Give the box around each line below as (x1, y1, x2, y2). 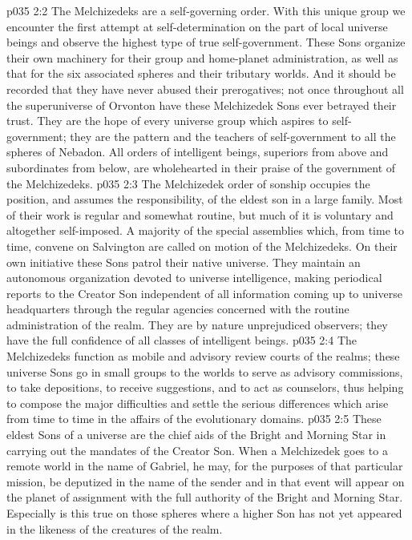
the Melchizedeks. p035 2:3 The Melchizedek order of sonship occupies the (6, 175, 370, 191)
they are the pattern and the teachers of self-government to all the (70, 127, 396, 144)
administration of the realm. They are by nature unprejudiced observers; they (6, 316, 388, 332)
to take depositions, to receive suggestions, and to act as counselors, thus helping (6, 379, 404, 396)
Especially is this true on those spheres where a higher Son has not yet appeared (6, 505, 402, 521)
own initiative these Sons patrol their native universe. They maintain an (6, 253, 361, 270)
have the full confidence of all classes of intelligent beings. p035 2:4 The (6, 332, 357, 349)
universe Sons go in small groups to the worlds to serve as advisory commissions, (6, 363, 403, 380)
